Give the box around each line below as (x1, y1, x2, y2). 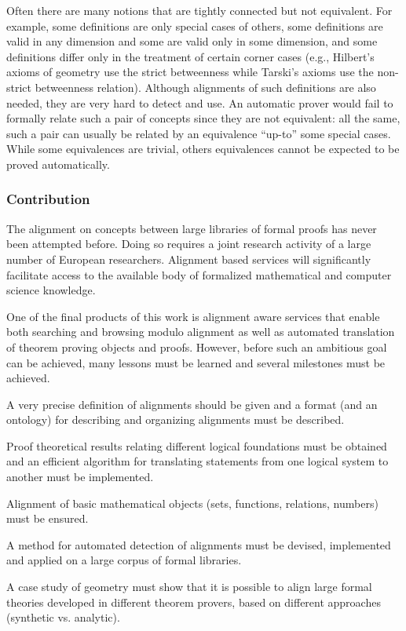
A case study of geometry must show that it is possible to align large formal (6, 578, 372, 595)
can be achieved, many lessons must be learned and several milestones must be (6, 354, 386, 370)
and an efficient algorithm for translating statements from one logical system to (6, 453, 389, 469)
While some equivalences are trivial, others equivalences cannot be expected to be (6, 140, 400, 157)
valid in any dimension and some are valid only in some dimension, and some (6, 33, 378, 49)
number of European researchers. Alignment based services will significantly (6, 250, 371, 267)
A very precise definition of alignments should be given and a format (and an (6, 396, 378, 412)
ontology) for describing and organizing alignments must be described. (6, 411, 345, 428)
